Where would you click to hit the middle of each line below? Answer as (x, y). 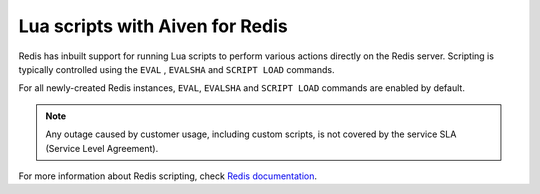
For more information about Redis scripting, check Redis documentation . (168, 176)
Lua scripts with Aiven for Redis (153, 26)
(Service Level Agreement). (102, 148)
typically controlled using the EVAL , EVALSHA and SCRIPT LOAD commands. (176, 69)
